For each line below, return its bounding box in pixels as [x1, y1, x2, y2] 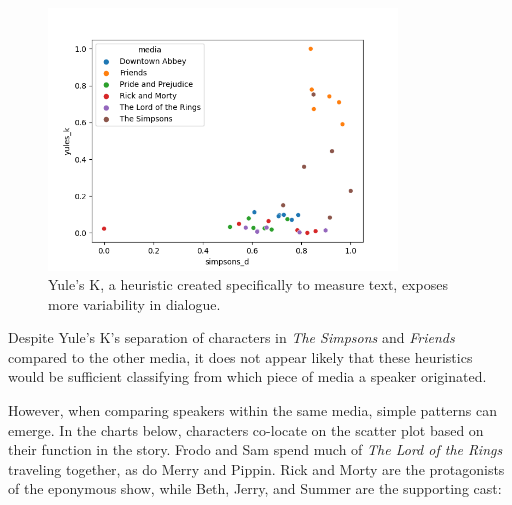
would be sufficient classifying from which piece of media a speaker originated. [8, 366, 487, 387]
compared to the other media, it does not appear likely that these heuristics [8, 346, 473, 367]
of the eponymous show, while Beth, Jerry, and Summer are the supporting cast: [8, 478, 502, 499]
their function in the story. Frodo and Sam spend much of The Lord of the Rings [8, 439, 503, 460]
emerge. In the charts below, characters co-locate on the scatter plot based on [8, 419, 484, 440]
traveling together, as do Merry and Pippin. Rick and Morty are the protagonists [8, 458, 505, 479]
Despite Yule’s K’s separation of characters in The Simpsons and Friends [8, 327, 455, 348]
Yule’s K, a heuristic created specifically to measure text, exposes [48, 274, 448, 295]
